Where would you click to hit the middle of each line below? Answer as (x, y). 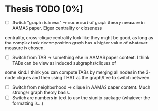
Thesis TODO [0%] (44, 9)
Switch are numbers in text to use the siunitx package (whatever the (81, 98)
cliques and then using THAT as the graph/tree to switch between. (83, 78)
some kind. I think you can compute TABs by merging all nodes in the (75, 72)
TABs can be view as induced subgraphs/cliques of (64, 63)
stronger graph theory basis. (41, 93)
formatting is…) (27, 103)
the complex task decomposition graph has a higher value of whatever (76, 43)
